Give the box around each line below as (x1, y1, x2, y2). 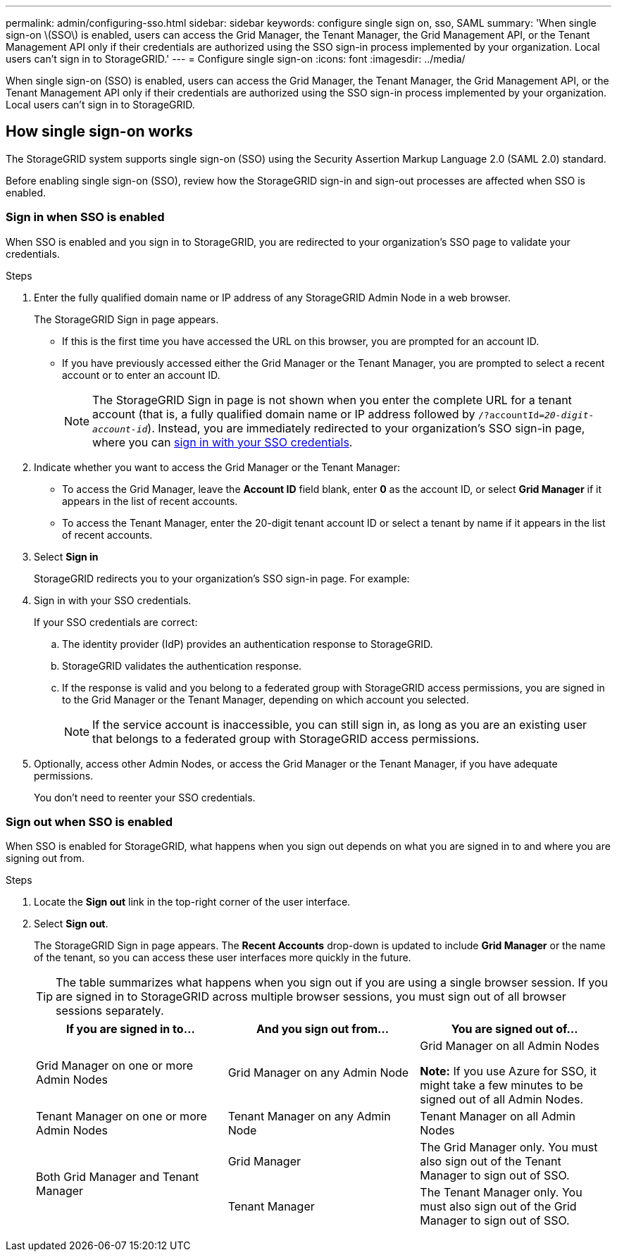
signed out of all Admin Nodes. (420, 1092, 584, 1107)
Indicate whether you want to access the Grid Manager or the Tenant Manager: (34, 461, 401, 473)
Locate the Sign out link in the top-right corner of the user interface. (34, 896, 351, 908)
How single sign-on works (6, 123, 193, 141)
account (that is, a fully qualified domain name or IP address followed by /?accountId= (92, 406, 544, 421)
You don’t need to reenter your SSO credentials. (34, 791, 256, 803)
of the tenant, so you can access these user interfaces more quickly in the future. (34, 951, 411, 964)
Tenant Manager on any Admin (228, 1109, 391, 1124)
